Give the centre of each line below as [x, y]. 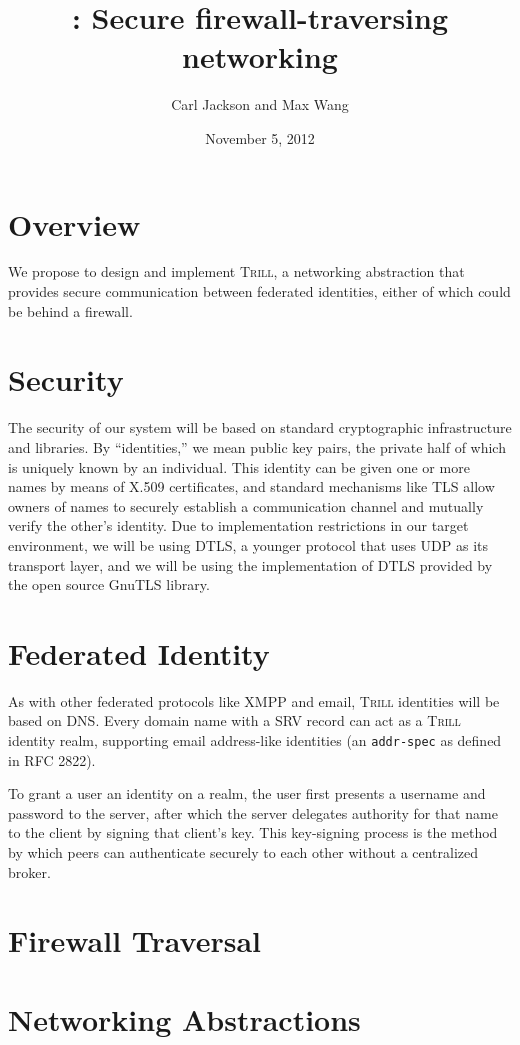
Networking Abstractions [184, 1018]
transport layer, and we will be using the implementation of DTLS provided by [250, 564]
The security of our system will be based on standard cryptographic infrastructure [260, 427]
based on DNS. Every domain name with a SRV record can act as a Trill [234, 720]
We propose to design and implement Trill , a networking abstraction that [236, 271]
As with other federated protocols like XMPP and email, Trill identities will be [254, 700]
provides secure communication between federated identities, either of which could [259, 291]
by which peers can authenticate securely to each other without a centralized [243, 852]
